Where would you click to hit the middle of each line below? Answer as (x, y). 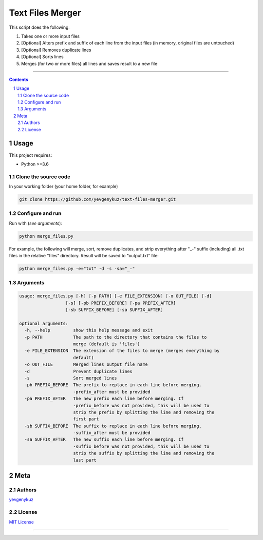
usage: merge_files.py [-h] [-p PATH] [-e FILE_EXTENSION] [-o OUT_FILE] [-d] (115, 296)
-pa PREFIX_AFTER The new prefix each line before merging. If (104, 399)
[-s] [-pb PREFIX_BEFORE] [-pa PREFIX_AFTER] (121, 303)
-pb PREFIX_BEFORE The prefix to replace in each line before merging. (113, 385)
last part (85, 460)
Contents (19, 79)
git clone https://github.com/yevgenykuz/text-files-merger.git (98, 199)
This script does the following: (39, 27)
